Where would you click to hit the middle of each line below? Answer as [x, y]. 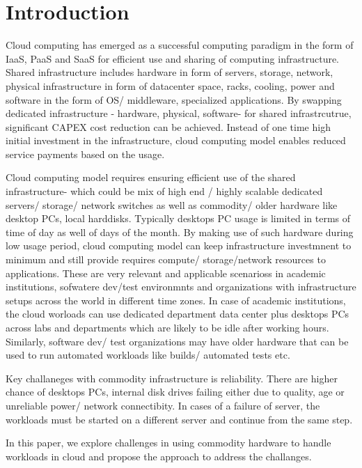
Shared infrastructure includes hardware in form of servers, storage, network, [170, 72]
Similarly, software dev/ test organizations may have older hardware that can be [177, 341]
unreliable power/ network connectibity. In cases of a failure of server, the [163, 405]
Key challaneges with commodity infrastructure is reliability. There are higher [172, 378]
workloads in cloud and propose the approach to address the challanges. [159, 456]
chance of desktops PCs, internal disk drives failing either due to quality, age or [175, 392]
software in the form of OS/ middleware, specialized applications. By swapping [174, 99]
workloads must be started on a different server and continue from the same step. [179, 419]
